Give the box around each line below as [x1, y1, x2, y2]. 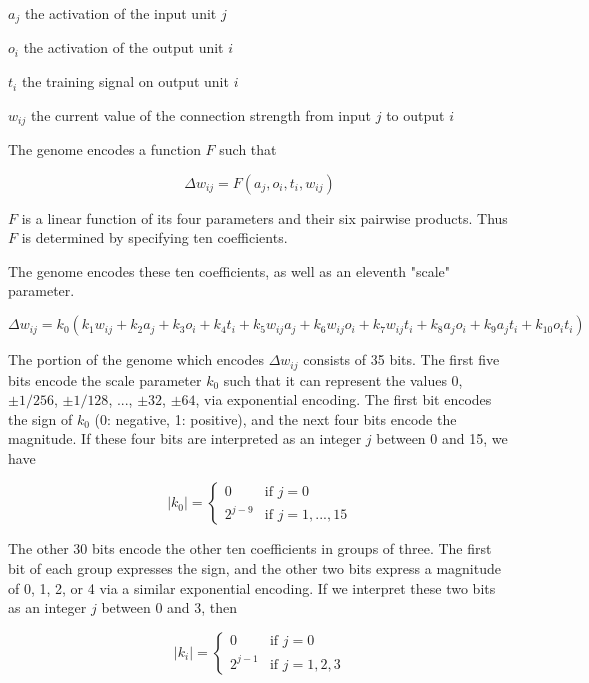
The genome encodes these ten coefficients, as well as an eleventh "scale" [8, 260, 451, 281]
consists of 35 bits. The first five [303, 349, 500, 370]
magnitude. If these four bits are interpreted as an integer [8, 428, 362, 449]
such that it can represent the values [223, 369, 447, 390]
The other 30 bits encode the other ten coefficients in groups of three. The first [8, 538, 492, 559]
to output [386, 104, 445, 125]
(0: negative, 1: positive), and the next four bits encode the [94, 408, 457, 429]
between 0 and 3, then [101, 597, 238, 618]
